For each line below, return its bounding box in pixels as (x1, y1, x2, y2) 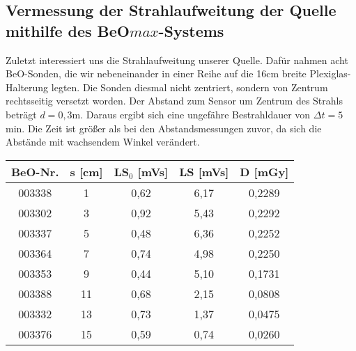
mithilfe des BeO (6, 19, 130, 41)
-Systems (158, 19, 224, 41)
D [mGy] (240, 163, 289, 180)
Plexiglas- (309, 66, 351, 81)
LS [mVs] (179, 163, 229, 180)
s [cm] (70, 163, 103, 180)
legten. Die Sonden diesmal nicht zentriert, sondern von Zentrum (51, 79, 328, 94)
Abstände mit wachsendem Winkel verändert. (6, 134, 200, 149)
